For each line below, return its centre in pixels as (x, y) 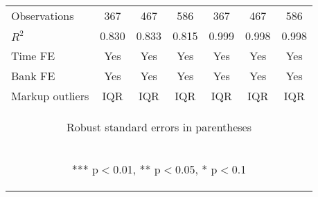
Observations (43, 16)
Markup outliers (50, 96)
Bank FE (33, 76)
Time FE (33, 56)
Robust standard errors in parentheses (159, 127)
